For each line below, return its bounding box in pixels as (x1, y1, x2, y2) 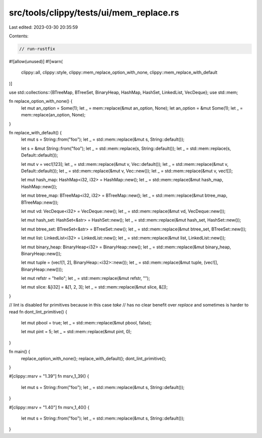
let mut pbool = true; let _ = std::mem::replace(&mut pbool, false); (21, 320, 152, 326)
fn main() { (9, 349, 31, 355)
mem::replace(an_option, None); (21, 112, 86, 118)
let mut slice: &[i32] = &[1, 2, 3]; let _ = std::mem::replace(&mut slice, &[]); (21, 284, 168, 290)
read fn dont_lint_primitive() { (9, 308, 67, 315)
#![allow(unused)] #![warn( (9, 58, 63, 64)
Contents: (9, 33, 29, 39)
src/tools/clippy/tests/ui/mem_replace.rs (9, 7, 180, 18)
